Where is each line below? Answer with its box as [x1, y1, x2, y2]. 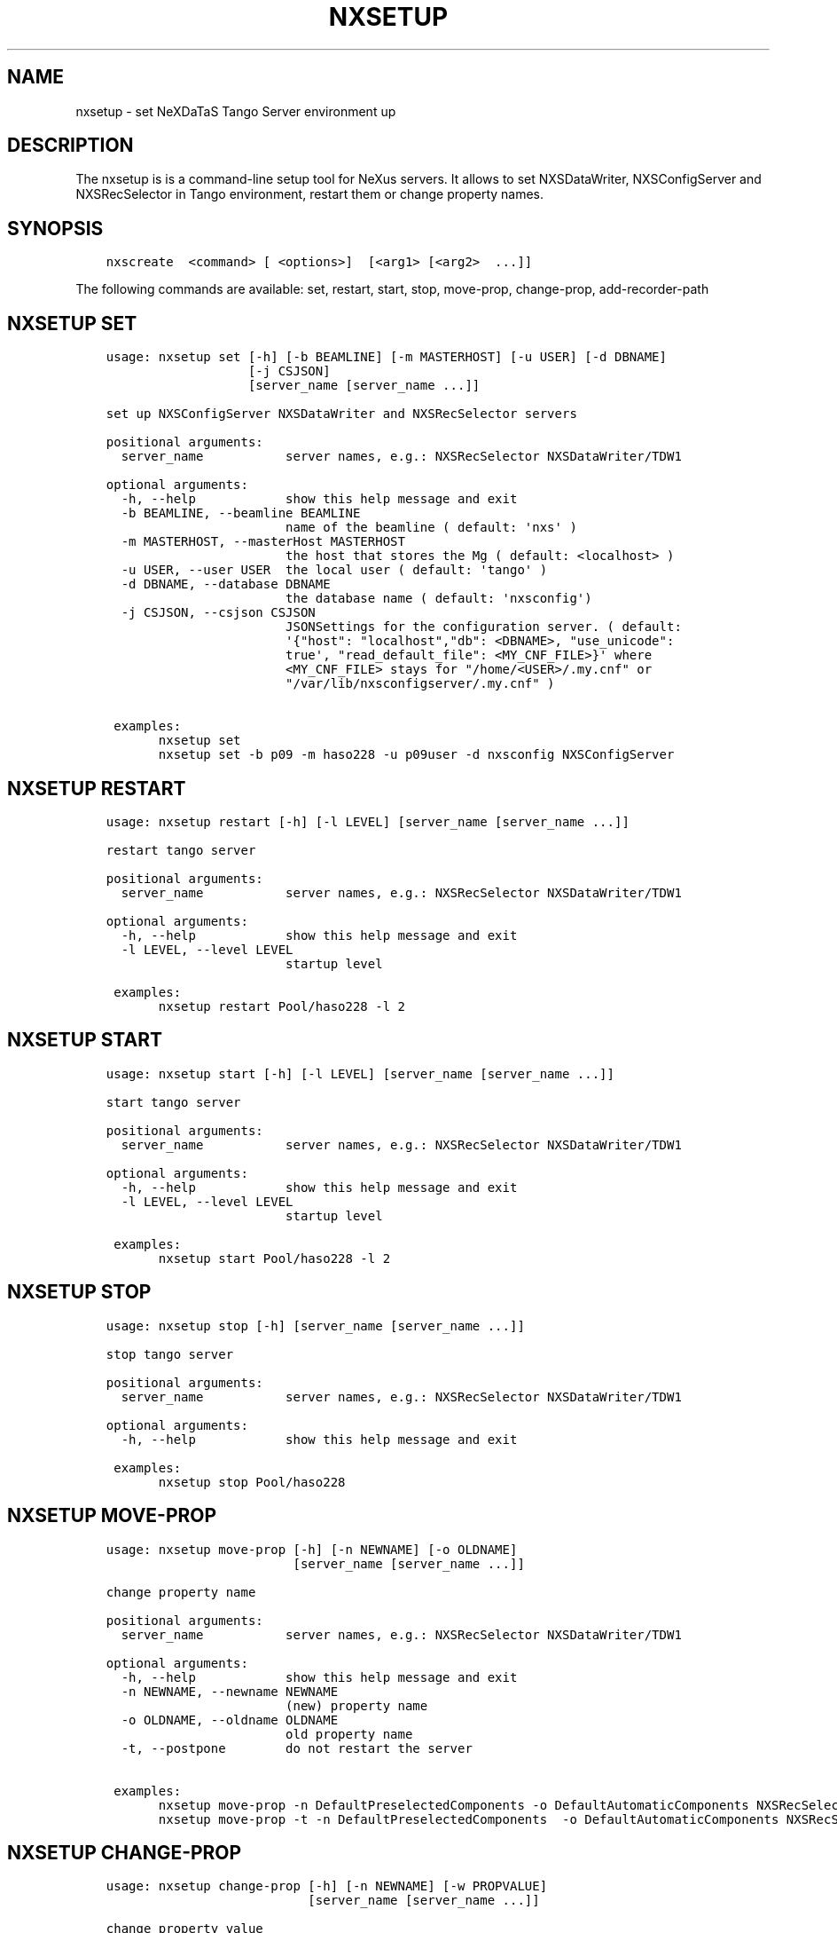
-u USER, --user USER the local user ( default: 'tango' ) [121, 563, 548, 578]
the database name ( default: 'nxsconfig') [286, 591, 592, 606]
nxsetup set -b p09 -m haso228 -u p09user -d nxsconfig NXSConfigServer [158, 747, 675, 762]
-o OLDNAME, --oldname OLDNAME [121, 1712, 339, 1727]
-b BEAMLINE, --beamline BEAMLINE [121, 506, 361, 521]
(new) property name [286, 1698, 428, 1713]
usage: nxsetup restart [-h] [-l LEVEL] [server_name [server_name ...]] [106, 814, 630, 829]
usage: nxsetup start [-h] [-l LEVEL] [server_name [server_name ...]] [106, 1066, 614, 1081]
